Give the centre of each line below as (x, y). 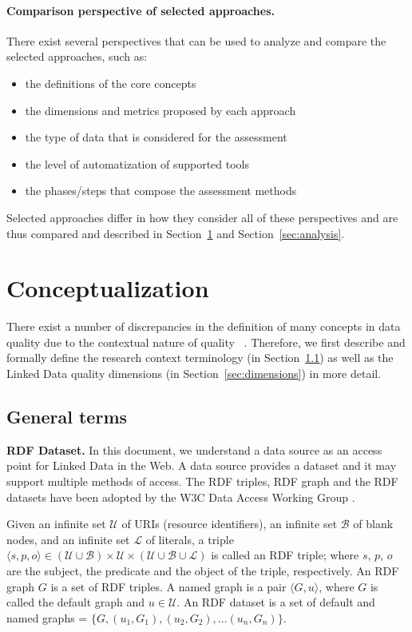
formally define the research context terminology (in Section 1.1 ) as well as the (200, 358)
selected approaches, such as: (77, 56)
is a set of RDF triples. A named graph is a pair (168, 586)
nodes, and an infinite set (68, 539)
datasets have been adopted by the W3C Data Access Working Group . (181, 497)
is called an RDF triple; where (285, 555)
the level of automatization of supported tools (137, 163)
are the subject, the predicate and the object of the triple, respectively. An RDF (203, 570)
